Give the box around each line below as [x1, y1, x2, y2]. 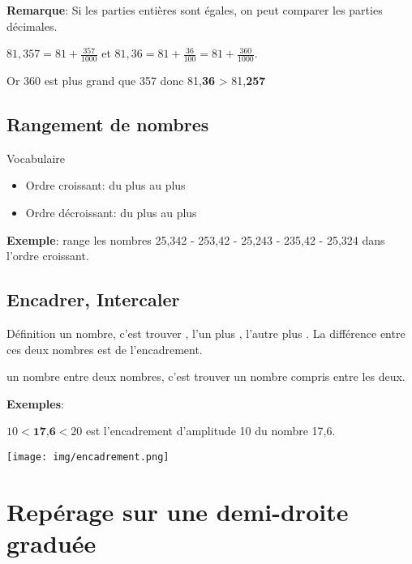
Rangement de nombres [6, 112, 209, 136]
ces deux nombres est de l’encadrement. [6, 340, 203, 357]
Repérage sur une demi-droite [6, 494, 349, 528]
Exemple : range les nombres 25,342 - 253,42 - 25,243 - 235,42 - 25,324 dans [6, 231, 385, 248]
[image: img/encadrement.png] [6, 451, 170, 463]
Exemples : [6, 395, 64, 412]
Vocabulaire [6, 149, 66, 166]
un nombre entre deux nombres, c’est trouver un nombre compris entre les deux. [6, 368, 406, 385]
